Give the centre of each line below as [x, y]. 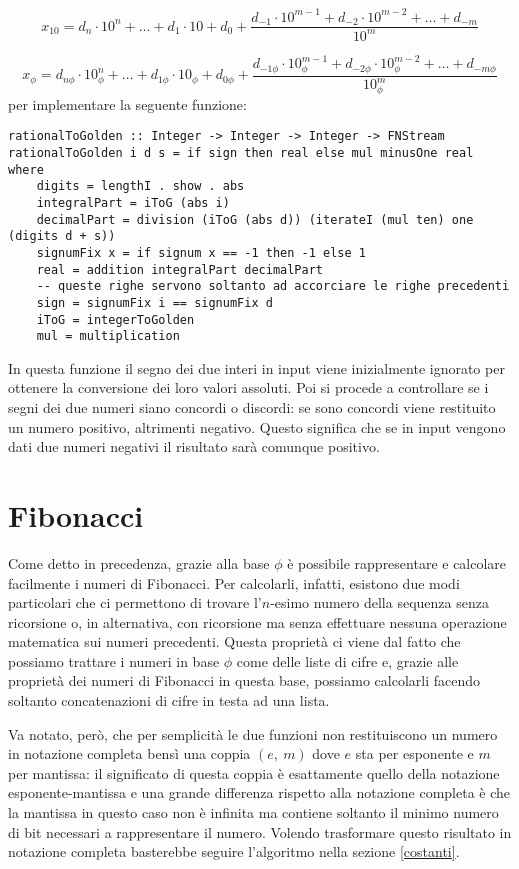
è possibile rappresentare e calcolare [397, 562]
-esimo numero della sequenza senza [379, 602]
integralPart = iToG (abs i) [133, 202]
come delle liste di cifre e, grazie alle [347, 660]
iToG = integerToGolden [115, 319]
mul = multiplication [108, 336]
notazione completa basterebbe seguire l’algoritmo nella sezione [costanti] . [234, 851]
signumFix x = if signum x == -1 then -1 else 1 [201, 252]
